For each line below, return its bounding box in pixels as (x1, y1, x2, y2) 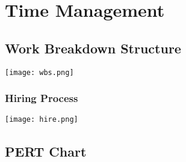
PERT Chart (5, 142, 87, 160)
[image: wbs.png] (5, 68, 74, 77)
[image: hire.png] (5, 115, 78, 124)
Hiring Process (5, 91, 78, 106)
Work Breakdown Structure (5, 38, 181, 57)
